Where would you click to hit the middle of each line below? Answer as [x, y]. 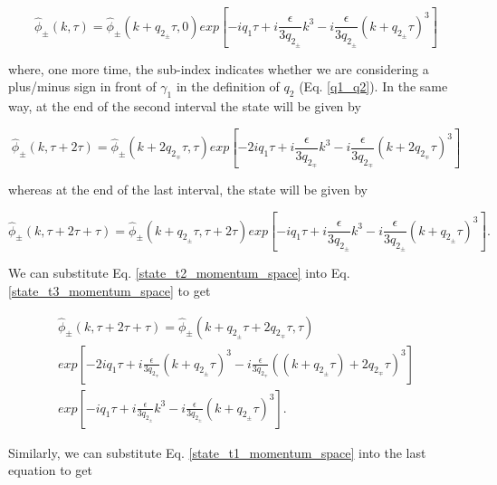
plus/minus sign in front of [82, 86]
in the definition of [228, 86]
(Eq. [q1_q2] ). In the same [373, 86]
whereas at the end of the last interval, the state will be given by [188, 190]
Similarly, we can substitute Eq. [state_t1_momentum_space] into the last [217, 452]
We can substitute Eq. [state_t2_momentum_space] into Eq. [179, 273]
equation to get [50, 470]
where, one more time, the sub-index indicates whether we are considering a [219, 68]
